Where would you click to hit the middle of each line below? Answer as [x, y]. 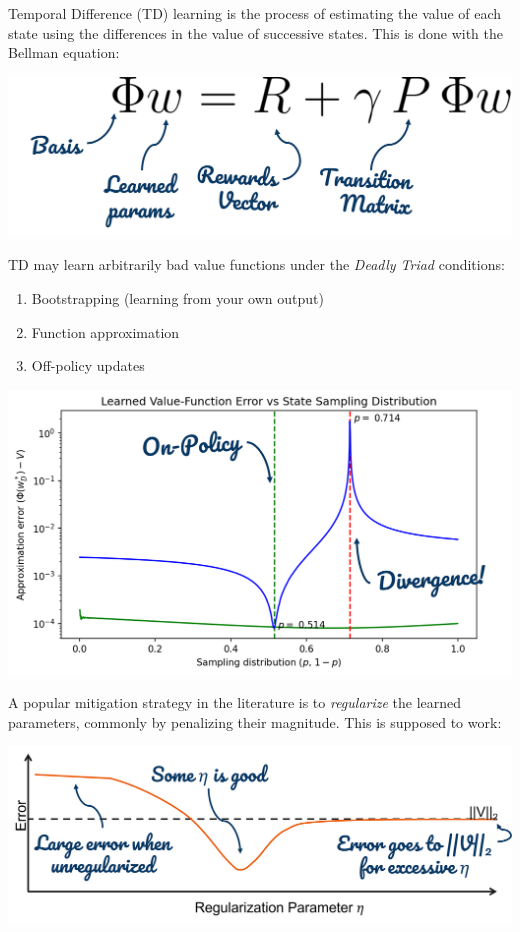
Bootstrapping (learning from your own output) [177, 297]
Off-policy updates [88, 365]
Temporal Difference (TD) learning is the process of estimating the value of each [255, 13]
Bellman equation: [64, 52]
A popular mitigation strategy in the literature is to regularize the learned [235, 702]
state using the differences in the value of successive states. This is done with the [255, 32]
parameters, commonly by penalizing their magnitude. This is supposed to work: [255, 721]
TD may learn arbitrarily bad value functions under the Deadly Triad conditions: [256, 264]
